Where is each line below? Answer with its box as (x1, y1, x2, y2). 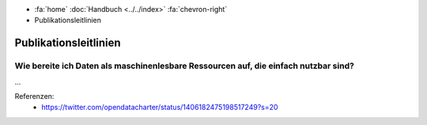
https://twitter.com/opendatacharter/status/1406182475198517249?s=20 (41, 103, 278, 112)
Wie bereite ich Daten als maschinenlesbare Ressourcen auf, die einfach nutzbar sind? (14, 60, 355, 71)
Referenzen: (14, 91, 55, 100)
